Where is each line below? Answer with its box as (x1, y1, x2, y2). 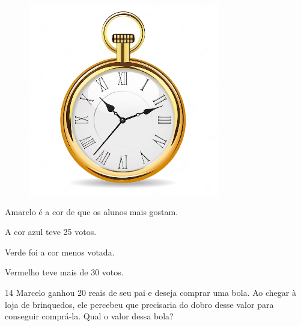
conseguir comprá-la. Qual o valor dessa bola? (5, 310, 174, 322)
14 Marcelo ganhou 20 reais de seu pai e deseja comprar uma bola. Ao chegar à (5, 286, 296, 298)
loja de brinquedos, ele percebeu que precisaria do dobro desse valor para (5, 298, 274, 310)
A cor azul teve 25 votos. (5, 225, 97, 238)
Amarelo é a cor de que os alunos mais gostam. (5, 205, 178, 218)
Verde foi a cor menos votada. (5, 245, 115, 258)
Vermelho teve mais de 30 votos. (5, 266, 124, 278)
